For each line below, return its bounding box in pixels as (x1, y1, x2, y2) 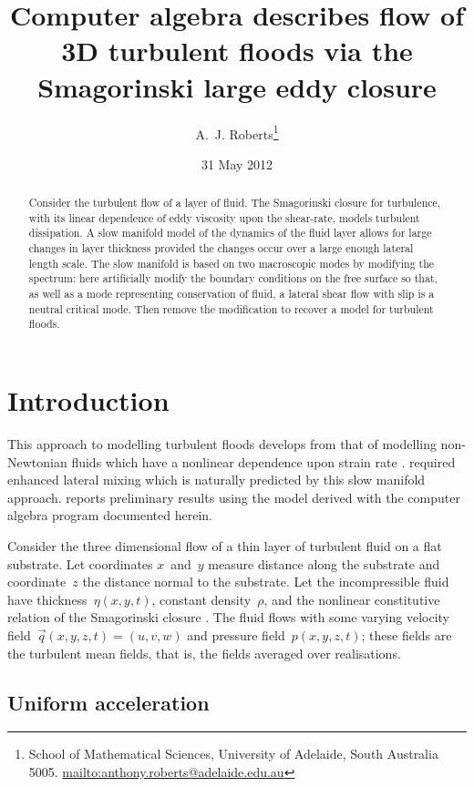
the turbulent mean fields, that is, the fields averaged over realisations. (7, 643, 401, 662)
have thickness (7, 589, 88, 608)
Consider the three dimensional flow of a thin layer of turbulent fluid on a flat (7, 536, 442, 555)
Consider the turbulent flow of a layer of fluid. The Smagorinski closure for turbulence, (28, 195, 441, 210)
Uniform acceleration (7, 688, 210, 716)
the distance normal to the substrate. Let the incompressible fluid (82, 572, 449, 591)
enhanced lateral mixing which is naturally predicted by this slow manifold (7, 470, 426, 489)
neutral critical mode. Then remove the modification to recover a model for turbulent (28, 301, 434, 316)
